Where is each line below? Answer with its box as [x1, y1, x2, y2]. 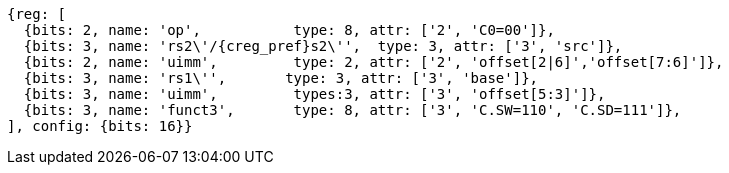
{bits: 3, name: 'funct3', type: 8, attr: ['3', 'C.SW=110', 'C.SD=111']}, [23, 102, 682, 118]
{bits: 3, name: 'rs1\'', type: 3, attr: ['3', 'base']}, [23, 70, 539, 86]
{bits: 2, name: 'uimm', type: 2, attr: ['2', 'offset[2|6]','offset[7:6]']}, [23, 54, 724, 70]
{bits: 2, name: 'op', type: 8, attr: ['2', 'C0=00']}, [23, 22, 555, 38]
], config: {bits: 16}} [7, 118, 193, 134]
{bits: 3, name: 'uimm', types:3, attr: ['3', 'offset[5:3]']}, [23, 86, 606, 102]
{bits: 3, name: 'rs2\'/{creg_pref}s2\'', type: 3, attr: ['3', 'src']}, [23, 38, 623, 54]
